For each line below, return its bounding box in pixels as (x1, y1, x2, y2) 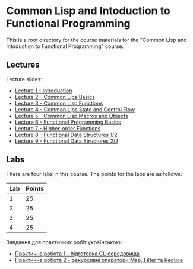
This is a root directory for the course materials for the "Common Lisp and (6, 36, 187, 43)
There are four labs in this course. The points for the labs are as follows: (6, 170, 182, 177)
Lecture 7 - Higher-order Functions (14, 124, 101, 132)
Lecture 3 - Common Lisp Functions (14, 100, 103, 107)
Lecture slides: (6, 75, 43, 82)
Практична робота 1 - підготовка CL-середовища (14, 250, 140, 257)
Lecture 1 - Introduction (14, 87, 72, 94)
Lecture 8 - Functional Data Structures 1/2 (14, 131, 118, 138)
